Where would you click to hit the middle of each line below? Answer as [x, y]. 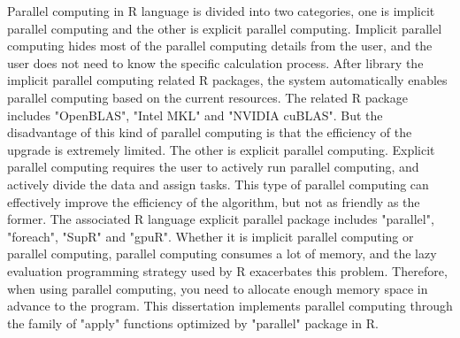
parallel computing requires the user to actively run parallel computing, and [213, 167]
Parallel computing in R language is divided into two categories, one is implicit [221, 11]
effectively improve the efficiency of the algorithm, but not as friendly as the [214, 201]
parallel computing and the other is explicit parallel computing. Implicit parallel [225, 28]
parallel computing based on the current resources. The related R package [207, 97]
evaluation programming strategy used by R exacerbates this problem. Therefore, [227, 270]
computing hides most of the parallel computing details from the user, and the [220, 46]
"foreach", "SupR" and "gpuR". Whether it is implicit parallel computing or [211, 236]
